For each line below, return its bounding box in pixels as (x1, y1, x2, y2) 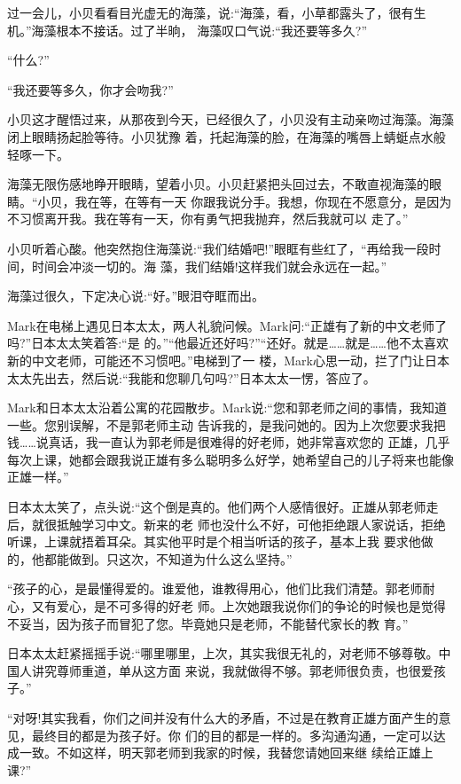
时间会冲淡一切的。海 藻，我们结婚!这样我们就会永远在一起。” (31, 256, 387, 275)
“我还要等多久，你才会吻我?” (7, 80, 174, 98)
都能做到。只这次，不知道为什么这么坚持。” (43, 549, 293, 568)
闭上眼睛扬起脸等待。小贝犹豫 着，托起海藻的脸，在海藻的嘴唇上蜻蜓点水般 (7, 127, 446, 145)
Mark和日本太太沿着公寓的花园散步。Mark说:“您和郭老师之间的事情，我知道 (7, 398, 447, 417)
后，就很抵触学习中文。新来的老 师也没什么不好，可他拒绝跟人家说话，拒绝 (7, 514, 446, 533)
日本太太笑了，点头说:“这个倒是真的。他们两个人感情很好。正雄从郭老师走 (7, 498, 439, 516)
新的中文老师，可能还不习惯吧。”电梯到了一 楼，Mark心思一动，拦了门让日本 (7, 350, 449, 369)
